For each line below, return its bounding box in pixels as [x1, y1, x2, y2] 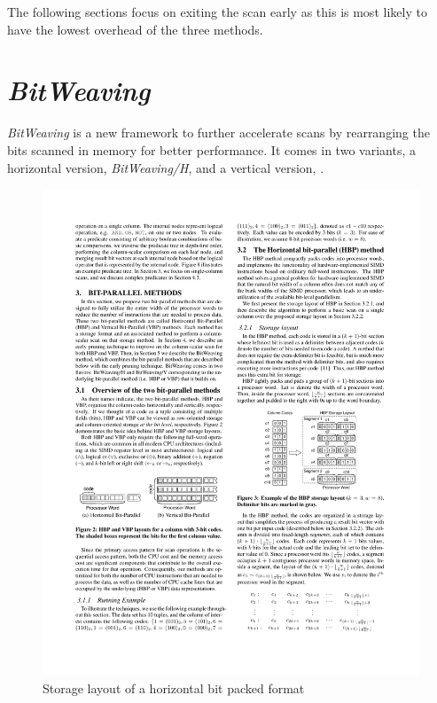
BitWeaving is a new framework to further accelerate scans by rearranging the [7, 123, 430, 142]
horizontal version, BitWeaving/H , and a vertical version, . [7, 158, 324, 176]
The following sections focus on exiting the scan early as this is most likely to [7, 3, 427, 20]
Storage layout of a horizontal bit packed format [43, 678, 305, 697]
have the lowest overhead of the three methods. [7, 20, 263, 38]
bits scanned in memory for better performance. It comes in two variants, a [7, 140, 416, 159]
